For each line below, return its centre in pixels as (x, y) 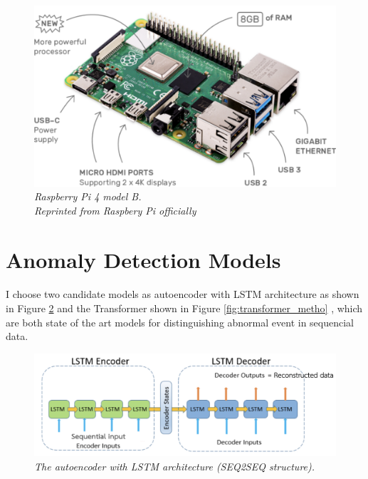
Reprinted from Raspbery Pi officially (115, 210)
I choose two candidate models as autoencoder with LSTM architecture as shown (183, 294)
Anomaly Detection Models (143, 259)
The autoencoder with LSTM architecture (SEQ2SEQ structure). (175, 466)
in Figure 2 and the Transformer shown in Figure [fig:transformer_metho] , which (184, 308)
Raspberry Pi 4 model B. (88, 196)
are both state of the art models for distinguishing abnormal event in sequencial (180, 322)
